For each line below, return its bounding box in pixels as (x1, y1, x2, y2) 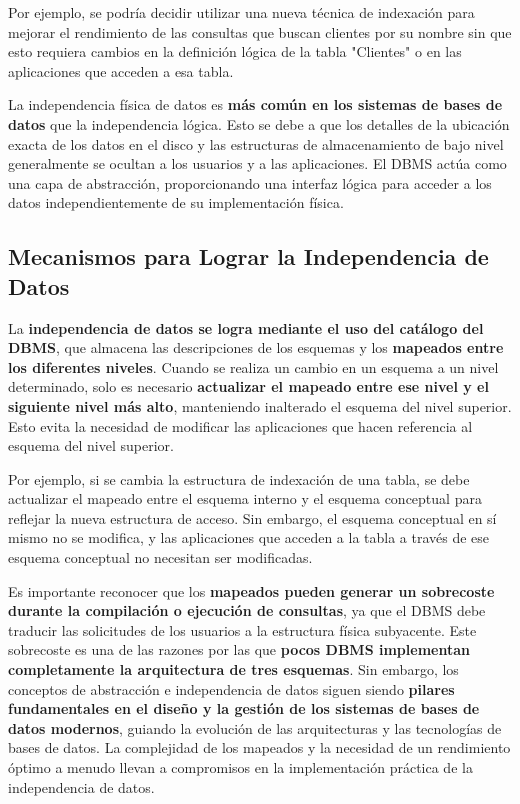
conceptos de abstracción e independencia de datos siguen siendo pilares (8, 678, 455, 699)
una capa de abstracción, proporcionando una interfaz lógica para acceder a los (8, 172, 492, 193)
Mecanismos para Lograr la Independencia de (8, 241, 489, 272)
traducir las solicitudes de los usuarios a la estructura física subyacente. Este (8, 619, 477, 640)
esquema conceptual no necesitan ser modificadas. (8, 547, 313, 568)
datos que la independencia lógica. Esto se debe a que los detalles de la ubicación (8, 113, 510, 134)
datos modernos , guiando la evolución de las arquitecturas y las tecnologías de (8, 717, 502, 738)
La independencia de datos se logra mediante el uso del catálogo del (8, 317, 484, 338)
